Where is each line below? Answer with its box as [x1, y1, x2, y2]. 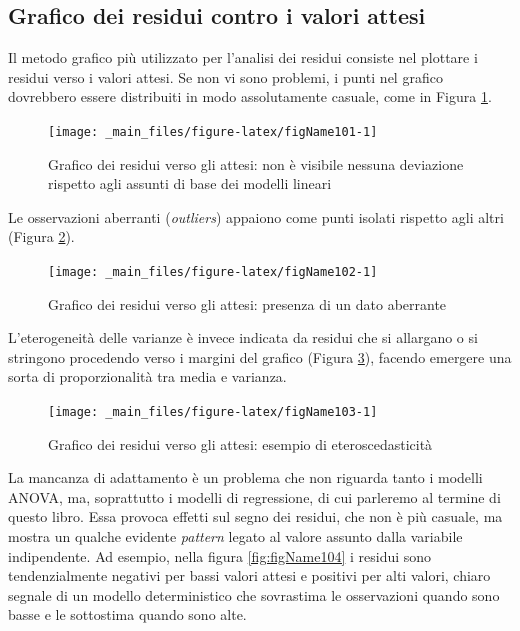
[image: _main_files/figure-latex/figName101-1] [48, 124, 378, 139]
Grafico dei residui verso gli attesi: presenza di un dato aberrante [48, 293, 447, 314]
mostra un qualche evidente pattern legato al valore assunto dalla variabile [8, 526, 463, 547]
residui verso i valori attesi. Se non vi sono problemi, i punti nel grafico [8, 66, 443, 87]
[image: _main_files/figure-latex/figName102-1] [48, 265, 378, 280]
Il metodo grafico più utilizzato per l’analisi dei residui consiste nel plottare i [8, 47, 478, 68]
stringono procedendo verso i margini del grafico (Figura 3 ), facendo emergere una [8, 346, 512, 367]
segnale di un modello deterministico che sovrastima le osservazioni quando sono [8, 584, 500, 605]
